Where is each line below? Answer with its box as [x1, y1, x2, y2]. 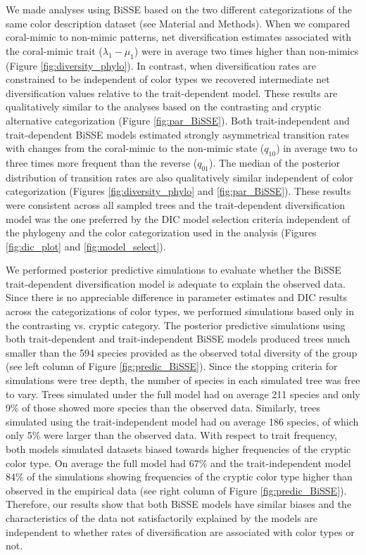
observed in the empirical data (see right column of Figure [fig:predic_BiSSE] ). [6, 483, 347, 497]
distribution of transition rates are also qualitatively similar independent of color [6, 170, 353, 184]
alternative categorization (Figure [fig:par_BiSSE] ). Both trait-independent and [6, 113, 350, 127]
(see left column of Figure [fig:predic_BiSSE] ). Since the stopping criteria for [6, 359, 338, 374]
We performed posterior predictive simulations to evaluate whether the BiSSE [6, 262, 341, 277]
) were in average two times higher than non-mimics [134, 43, 359, 58]
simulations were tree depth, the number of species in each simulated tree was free [6, 373, 360, 388]
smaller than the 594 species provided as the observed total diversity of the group [6, 345, 358, 359]
